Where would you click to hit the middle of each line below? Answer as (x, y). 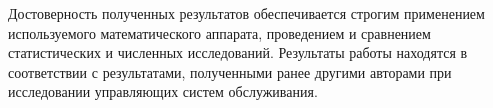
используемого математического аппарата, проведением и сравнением (219, 32)
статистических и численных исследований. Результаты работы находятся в (238, 52)
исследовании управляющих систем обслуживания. (163, 91)
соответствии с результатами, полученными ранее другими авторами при (230, 71)
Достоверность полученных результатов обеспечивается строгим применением (246, 13)
